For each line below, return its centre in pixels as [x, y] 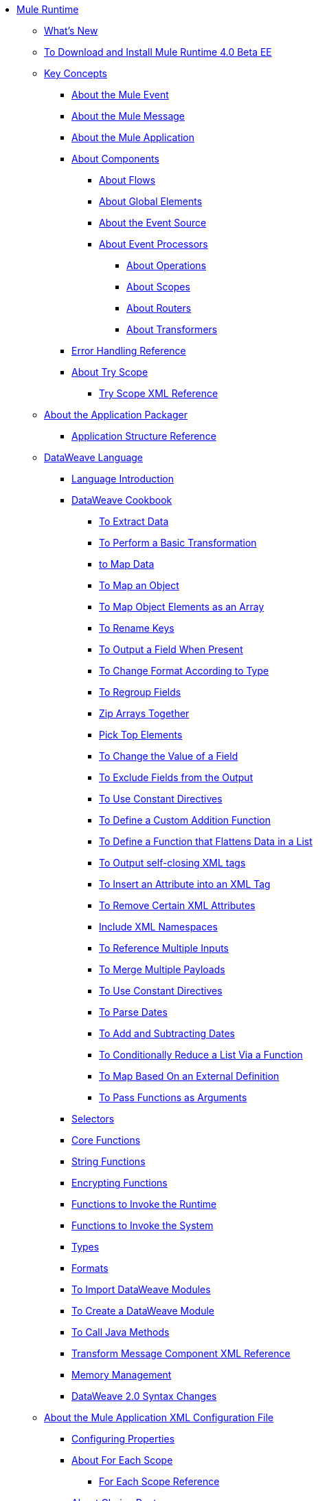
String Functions [109, 1161]
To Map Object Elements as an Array [182, 607]
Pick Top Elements [141, 735]
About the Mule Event [120, 95]
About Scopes [158, 287]
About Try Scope [110, 372]
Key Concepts [76, 73]
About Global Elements [151, 201]
